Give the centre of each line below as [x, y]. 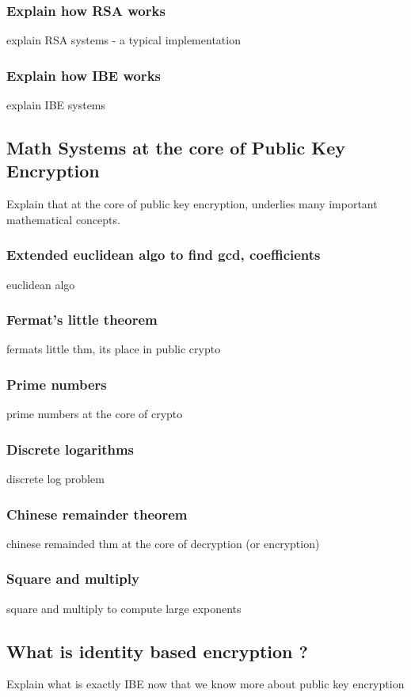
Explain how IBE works [84, 75]
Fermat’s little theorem [82, 320]
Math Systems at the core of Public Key [176, 148]
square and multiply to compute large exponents [124, 608]
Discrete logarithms [70, 449]
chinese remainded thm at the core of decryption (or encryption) [163, 543]
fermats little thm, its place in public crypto [114, 349]
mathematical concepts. [63, 219]
